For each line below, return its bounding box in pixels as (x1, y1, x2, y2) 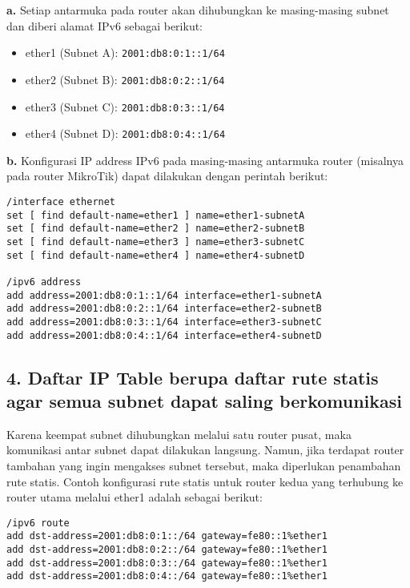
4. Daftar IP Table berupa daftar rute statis (6, 364, 379, 389)
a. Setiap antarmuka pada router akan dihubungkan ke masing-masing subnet (6, 2, 389, 18)
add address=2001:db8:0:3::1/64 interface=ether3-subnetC (6, 316, 322, 328)
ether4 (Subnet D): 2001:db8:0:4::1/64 (25, 125, 226, 142)
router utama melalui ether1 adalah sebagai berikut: (6, 489, 263, 505)
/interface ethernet (6, 196, 116, 207)
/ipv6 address (6, 276, 82, 288)
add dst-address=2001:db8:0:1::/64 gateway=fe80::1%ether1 (6, 530, 328, 542)
